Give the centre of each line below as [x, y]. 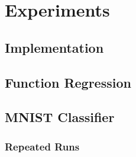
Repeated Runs [42, 146]
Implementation [54, 47]
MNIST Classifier [60, 117]
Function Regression [68, 82]
